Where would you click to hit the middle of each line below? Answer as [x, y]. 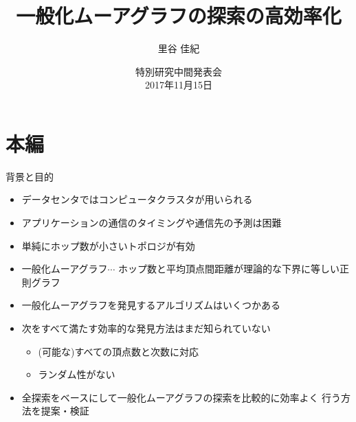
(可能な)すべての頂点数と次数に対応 [118, 351]
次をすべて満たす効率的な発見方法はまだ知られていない [146, 328]
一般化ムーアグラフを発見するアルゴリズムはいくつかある [151, 305]
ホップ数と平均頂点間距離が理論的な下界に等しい [229, 269]
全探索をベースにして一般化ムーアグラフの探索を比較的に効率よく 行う [181, 397]
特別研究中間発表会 [179, 71]
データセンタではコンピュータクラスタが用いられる [137, 199]
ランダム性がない [77, 374]
